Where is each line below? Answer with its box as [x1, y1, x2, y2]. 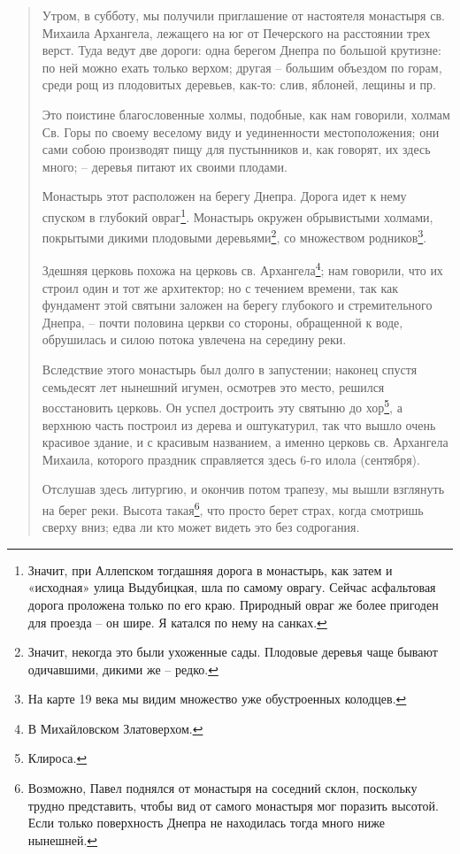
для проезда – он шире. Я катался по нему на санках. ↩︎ [27, 612, 327, 631]
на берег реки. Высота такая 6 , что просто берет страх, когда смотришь [42, 497, 424, 519]
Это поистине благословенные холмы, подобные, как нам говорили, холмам [42, 104, 450, 123]
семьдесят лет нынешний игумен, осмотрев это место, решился [42, 377, 385, 396]
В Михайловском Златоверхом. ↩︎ [27, 719, 203, 737]
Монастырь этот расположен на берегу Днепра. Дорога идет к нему [42, 187, 407, 205]
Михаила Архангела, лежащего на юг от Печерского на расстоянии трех [42, 23, 431, 42]
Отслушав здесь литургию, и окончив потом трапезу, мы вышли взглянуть [42, 480, 445, 498]
